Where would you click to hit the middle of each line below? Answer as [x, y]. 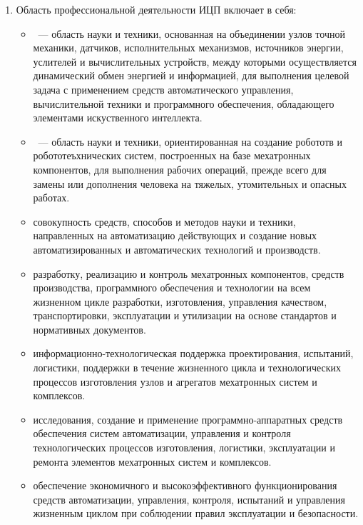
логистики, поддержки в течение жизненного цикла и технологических [187, 367]
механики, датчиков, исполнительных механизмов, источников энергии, [188, 47]
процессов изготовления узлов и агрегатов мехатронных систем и [175, 381]
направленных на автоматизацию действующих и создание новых [175, 235]
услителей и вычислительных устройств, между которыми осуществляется [195, 61]
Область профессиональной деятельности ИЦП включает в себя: [156, 9]
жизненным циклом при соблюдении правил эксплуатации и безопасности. [196, 513]
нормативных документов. [90, 329]
